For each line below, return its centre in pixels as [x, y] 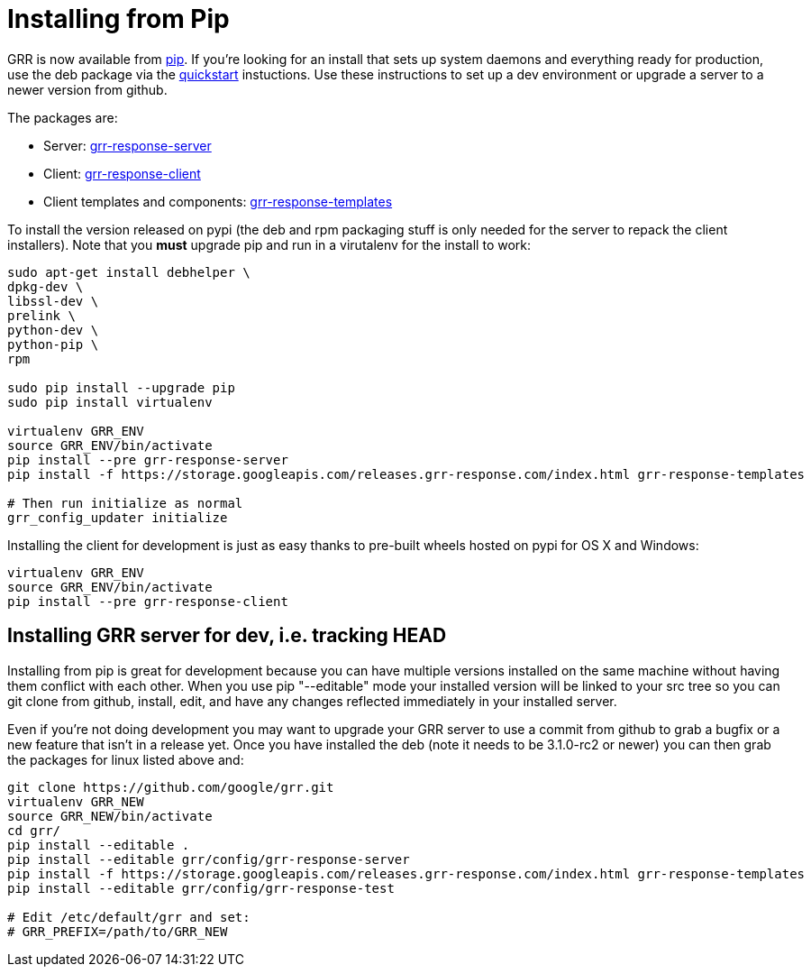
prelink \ [41, 315]
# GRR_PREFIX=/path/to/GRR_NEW [118, 931]
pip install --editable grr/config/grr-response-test [201, 888]
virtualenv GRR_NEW [76, 801]
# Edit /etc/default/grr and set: [129, 917]
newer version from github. [87, 89]
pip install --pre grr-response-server [148, 459]
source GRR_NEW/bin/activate [110, 816]
